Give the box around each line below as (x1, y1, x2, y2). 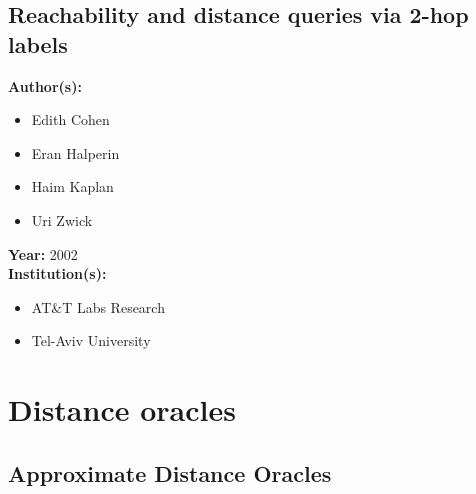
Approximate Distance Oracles (8, 457, 332, 488)
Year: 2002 (8, 243, 78, 264)
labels (8, 28, 68, 59)
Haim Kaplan (31, 176, 114, 197)
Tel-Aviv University (31, 330, 151, 351)
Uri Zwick (31, 209, 93, 230)
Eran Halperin (31, 142, 120, 163)
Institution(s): (8, 263, 107, 284)
